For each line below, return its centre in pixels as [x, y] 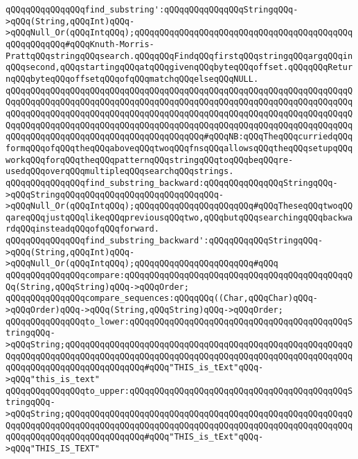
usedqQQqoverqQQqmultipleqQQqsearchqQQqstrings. [120, 172]
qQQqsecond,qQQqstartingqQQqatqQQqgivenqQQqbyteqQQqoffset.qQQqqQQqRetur [179, 68]
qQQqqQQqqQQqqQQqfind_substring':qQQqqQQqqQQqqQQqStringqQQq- [152, 10]
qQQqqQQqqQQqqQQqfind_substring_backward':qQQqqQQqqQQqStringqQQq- [164, 241]
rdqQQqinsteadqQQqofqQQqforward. [82, 229]
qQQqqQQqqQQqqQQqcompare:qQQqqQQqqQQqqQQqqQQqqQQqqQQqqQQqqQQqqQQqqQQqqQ [179, 276]
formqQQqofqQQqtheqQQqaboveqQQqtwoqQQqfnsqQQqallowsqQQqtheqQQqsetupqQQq [179, 148]
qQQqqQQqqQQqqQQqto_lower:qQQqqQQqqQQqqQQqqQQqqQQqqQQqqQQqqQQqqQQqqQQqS [179, 321]
